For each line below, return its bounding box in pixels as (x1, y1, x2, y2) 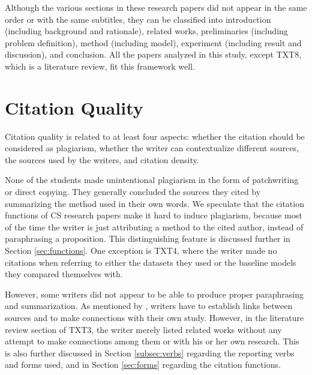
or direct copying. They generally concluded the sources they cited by (5, 185, 261, 198)
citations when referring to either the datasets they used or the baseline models (5, 256, 296, 268)
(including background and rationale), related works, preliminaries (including (5, 25, 288, 37)
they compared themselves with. (5, 268, 123, 280)
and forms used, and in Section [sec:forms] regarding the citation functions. (5, 358, 281, 371)
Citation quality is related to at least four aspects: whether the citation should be (5, 130, 305, 142)
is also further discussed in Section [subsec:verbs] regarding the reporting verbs (5, 346, 295, 359)
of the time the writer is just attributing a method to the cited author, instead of (5, 220, 304, 233)
